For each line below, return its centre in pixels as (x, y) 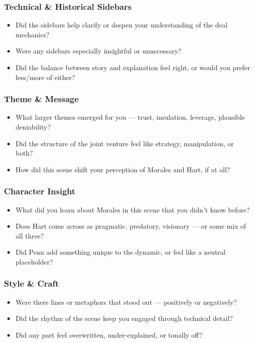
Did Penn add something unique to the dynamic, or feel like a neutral (120, 252)
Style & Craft (31, 283)
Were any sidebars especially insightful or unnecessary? (99, 51)
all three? (30, 235)
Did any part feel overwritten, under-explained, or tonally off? (109, 334)
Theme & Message (42, 99)
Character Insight (40, 191)
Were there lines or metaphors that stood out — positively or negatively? (126, 302)
